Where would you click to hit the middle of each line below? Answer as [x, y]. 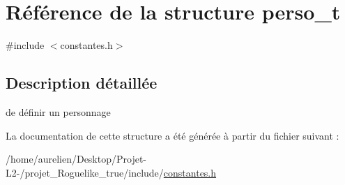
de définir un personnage [58, 111]
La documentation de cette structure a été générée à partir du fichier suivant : [172, 135]
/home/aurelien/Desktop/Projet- [76, 159]
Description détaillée [82, 83]
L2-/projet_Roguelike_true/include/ [85, 172]
